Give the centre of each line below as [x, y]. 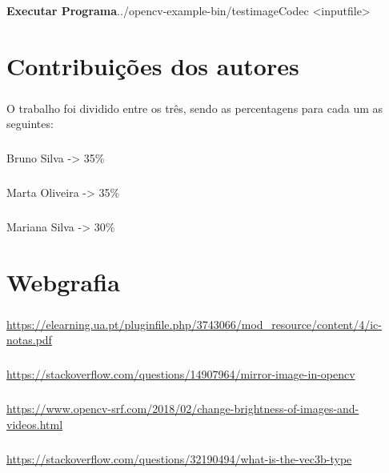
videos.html [35, 424]
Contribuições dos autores [153, 66]
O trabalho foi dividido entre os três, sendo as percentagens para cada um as [195, 108]
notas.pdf [29, 340]
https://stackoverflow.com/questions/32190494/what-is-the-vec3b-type [179, 458]
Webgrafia [63, 282]
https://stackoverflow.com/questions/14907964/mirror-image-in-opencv [181, 374]
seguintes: [30, 124]
